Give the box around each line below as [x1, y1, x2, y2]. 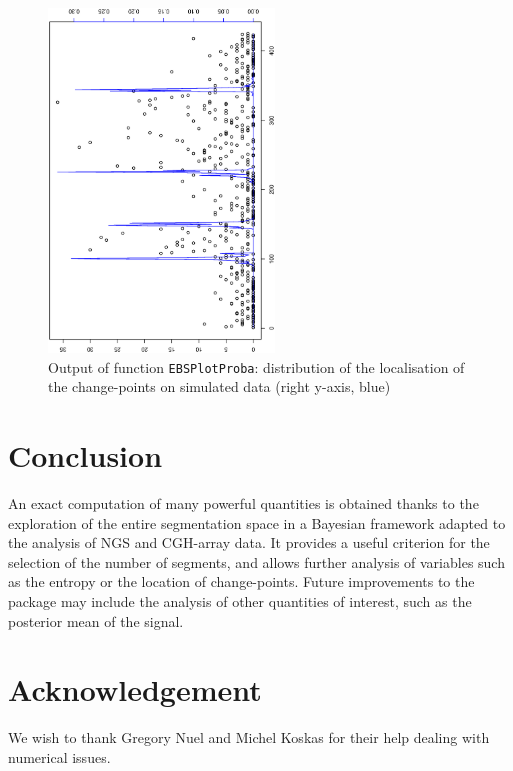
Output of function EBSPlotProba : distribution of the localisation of [48, 356, 465, 377]
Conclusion [8, 435, 163, 476]
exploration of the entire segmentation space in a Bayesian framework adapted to [8, 512, 506, 533]
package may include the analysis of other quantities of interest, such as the [8, 590, 472, 611]
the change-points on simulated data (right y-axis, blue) [48, 376, 391, 397]
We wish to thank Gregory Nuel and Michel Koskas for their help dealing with [8, 727, 490, 748]
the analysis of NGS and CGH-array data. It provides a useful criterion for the [8, 532, 490, 553]
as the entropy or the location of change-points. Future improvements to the [8, 571, 475, 592]
